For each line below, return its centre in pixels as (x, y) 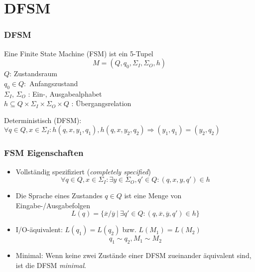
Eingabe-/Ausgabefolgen (53, 205)
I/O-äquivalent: (39, 229)
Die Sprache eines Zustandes (59, 196)
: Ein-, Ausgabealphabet (65, 93)
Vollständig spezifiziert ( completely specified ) (83, 171)
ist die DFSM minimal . (51, 265)
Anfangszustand (54, 83)
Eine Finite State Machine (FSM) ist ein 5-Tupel (79, 53)
